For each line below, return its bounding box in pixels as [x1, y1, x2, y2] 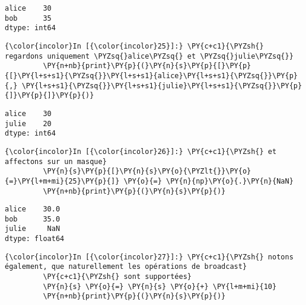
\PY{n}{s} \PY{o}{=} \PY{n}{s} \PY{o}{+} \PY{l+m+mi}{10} [43, 282, 277, 291]
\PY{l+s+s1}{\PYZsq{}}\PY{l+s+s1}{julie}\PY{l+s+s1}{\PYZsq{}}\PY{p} [21, 81, 302, 90]
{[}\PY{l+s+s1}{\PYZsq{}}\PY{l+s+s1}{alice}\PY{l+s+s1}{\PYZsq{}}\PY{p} [5, 71, 298, 80]
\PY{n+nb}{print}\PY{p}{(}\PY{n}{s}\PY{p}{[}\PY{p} [43, 62, 251, 70]
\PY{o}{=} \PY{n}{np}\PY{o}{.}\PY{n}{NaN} [123, 176, 294, 185]
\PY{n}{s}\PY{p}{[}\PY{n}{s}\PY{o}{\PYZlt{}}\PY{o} [43, 167, 251, 176]
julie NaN [5, 224, 60, 233]
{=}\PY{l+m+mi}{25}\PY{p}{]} [5, 176, 120, 185]
